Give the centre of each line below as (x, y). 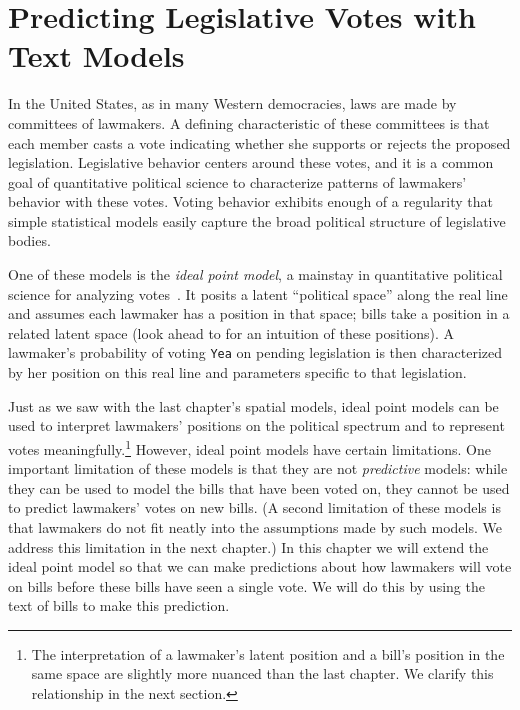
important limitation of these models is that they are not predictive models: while (258, 468)
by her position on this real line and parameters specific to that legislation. (237, 372)
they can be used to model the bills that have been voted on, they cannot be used (259, 487)
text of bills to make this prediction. (119, 605)
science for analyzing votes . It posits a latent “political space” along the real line (258, 293)
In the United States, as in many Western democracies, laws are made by (232, 103)
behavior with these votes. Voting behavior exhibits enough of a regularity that (250, 201)
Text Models (96, 55)
